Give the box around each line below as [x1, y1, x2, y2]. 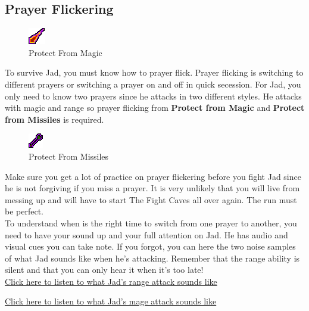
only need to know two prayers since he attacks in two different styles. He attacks [5, 89, 302, 102]
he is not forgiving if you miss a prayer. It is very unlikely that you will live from [5, 182, 300, 194]
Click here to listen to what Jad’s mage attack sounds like [5, 295, 217, 307]
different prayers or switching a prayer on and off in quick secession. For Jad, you [5, 77, 301, 90]
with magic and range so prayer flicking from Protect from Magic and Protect [5, 101, 305, 114]
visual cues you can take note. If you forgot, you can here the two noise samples [5, 240, 296, 253]
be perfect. [5, 205, 43, 217]
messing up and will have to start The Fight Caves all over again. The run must [5, 193, 297, 206]
